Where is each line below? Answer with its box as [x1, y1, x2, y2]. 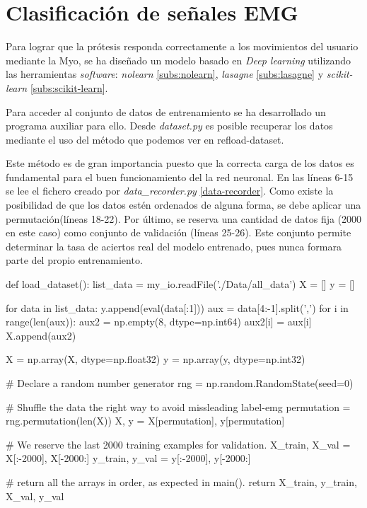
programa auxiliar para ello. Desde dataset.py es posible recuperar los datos [6, 118, 333, 133]
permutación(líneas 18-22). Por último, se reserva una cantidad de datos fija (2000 [6, 211, 362, 226]
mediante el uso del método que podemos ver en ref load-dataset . [6, 132, 284, 146]
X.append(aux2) [6, 328, 76, 342]
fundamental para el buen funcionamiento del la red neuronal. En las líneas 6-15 [6, 169, 354, 184]
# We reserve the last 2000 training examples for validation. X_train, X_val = [6, 437, 351, 451]
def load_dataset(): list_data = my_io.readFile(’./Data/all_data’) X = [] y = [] [6, 277, 355, 291]
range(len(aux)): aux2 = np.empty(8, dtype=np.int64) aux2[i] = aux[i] [6, 314, 312, 329]
